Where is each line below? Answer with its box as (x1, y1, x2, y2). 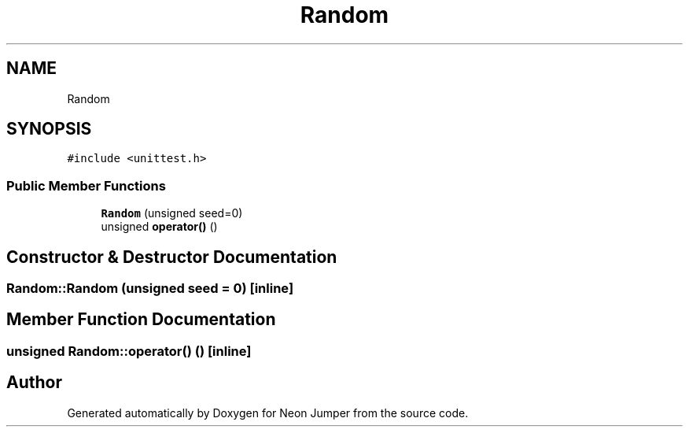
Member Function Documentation (6, 309, 276, 330)
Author (6, 372, 62, 393)
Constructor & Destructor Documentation (6, 246, 337, 267)
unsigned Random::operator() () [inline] (6, 342, 252, 359)
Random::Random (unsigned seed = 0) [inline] (6, 280, 294, 297)
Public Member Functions (6, 177, 166, 194)
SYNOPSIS (6, 119, 92, 139)
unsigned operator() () (101, 220, 218, 234)
